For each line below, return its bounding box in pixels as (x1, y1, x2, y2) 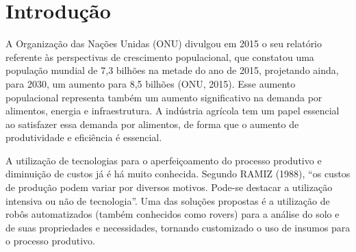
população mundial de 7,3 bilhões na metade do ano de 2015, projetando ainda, (5, 63, 339, 77)
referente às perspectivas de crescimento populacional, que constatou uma (5, 49, 314, 64)
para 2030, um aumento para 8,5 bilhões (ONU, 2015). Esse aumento (5, 76, 296, 90)
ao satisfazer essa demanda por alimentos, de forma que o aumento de (5, 116, 299, 131)
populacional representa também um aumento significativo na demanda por (5, 90, 322, 104)
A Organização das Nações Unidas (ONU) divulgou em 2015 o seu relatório (5, 36, 322, 51)
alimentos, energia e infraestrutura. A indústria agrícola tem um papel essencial (5, 103, 340, 118)
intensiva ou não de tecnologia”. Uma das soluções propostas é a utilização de (5, 193, 330, 207)
